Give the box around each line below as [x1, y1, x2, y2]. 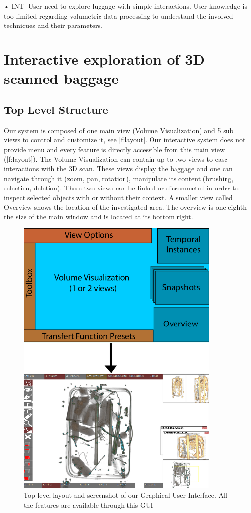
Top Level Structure [4, 102, 108, 117]
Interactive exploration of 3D [4, 49, 205, 69]
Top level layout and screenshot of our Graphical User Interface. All [24, 490, 227, 500]
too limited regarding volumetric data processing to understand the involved [4, 10, 233, 21]
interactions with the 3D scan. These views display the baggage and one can [4, 163, 233, 173]
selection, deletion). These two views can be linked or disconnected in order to [4, 183, 239, 193]
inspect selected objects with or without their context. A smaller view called [4, 192, 233, 202]
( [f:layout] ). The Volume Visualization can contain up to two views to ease [4, 154, 227, 164]
